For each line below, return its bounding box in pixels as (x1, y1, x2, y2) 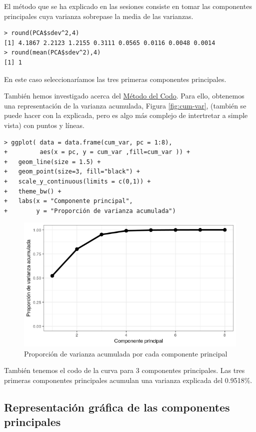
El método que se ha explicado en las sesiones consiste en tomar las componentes (4, 1, 252, 11)
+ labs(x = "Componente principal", (4, 197, 133, 205)
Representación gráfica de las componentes (4, 399, 230, 414)
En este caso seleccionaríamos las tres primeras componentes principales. (4, 73, 226, 84)
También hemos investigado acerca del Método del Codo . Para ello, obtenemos (4, 90, 244, 101)
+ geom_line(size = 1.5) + (4, 158, 101, 165)
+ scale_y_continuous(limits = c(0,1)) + (4, 177, 151, 185)
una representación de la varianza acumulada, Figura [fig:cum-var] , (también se (4, 100, 246, 110)
